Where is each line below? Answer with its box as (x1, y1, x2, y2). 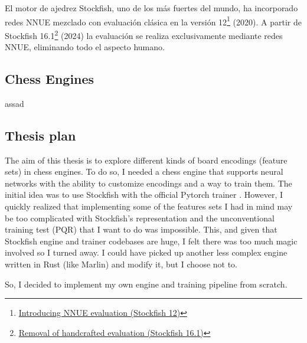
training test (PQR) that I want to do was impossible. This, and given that (5, 223, 277, 236)
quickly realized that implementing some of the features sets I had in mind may (5, 200, 293, 213)
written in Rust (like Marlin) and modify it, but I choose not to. (5, 258, 238, 270)
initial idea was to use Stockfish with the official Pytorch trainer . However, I (5, 188, 283, 201)
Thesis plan (5, 126, 76, 144)
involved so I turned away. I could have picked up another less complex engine (5, 246, 288, 259)
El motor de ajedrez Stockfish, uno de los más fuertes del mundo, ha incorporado (5, 2, 298, 14)
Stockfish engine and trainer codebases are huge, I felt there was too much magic (5, 234, 298, 247)
